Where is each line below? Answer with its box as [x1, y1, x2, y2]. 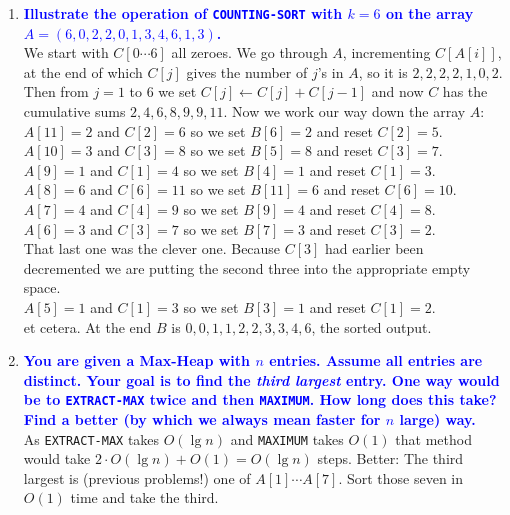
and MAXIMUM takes [230, 428, 344, 449]
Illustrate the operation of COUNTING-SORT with [23, 3, 343, 23]
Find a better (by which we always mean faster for [23, 409, 381, 429]
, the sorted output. [311, 316, 432, 337]
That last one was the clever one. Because [23, 238, 281, 259]
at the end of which [23, 61, 143, 82]
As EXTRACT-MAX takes [23, 428, 160, 449]
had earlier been [325, 238, 424, 259]
